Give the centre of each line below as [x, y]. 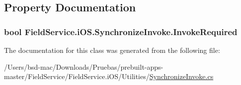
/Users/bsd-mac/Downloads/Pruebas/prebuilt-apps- [84, 66]
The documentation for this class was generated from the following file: [112, 50]
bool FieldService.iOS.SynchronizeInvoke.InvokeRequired [121, 31]
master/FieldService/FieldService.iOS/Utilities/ [77, 76]
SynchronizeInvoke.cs [181, 76]
